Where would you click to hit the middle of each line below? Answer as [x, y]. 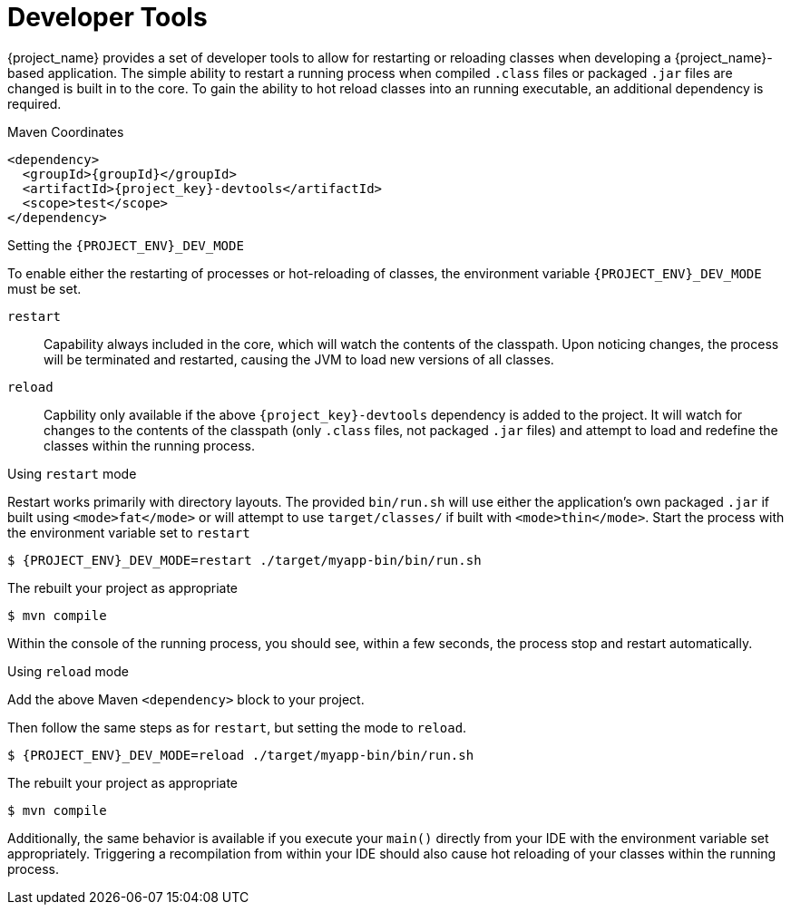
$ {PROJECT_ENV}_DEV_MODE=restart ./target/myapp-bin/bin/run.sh [244, 560]
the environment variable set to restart [129, 532]
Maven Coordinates [66, 131]
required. [34, 103]
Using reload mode [68, 671]
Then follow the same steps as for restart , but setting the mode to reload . [237, 727]
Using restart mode [72, 473]
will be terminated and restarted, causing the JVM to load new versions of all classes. [299, 359]
